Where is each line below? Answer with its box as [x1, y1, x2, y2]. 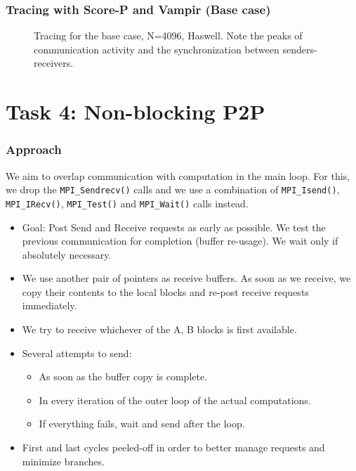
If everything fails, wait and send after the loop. [39, 416, 245, 431]
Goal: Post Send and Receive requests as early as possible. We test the [22, 219, 326, 234]
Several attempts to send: [22, 345, 132, 360]
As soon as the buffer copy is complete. [39, 369, 208, 384]
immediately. [22, 298, 77, 313]
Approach [6, 141, 62, 158]
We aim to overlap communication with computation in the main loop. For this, [6, 168, 350, 183]
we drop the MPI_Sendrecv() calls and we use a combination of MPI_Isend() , [6, 182, 340, 197]
